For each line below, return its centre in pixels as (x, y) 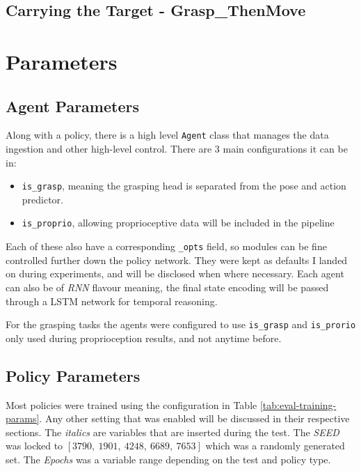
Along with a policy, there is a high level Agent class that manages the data (167, 135)
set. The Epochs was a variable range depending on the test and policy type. (168, 459)
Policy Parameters (73, 375)
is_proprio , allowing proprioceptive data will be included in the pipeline (178, 223)
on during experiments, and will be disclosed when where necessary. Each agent (175, 273)
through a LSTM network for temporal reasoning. (112, 301)
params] (23, 418)
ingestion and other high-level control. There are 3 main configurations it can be (177, 149)
